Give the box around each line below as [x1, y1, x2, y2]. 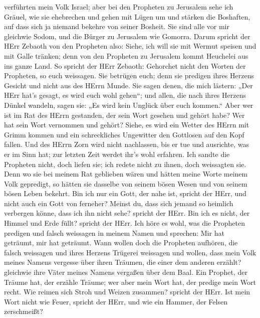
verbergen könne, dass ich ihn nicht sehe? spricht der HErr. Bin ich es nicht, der [4, 208, 250, 218]
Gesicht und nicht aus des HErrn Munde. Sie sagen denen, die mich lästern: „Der [4, 80, 253, 90]
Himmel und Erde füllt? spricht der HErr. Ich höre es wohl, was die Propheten [4, 218, 245, 228]
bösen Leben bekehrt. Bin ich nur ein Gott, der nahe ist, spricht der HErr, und [4, 188, 246, 199]
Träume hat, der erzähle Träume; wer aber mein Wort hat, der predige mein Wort [4, 276, 256, 287]
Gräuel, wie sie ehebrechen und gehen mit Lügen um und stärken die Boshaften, [4, 11, 250, 22]
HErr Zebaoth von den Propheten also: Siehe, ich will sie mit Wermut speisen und [4, 41, 256, 51]
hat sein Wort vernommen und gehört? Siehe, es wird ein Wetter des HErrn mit [4, 119, 249, 130]
